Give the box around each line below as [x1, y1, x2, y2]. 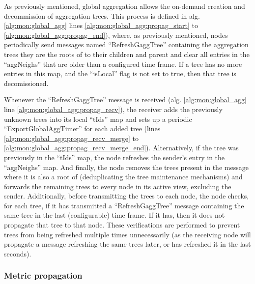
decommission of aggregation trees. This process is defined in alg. [4, 10, 200, 21]
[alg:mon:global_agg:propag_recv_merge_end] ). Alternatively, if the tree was [4, 142, 239, 153]
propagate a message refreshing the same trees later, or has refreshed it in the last [4, 239, 251, 249]
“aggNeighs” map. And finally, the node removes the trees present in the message [4, 162, 249, 172]
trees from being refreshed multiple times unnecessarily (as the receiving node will [4, 229, 251, 239]
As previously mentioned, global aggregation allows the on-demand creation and [4, 1, 245, 11]
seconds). [4, 248, 31, 258]
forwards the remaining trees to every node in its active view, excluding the [4, 181, 231, 191]
